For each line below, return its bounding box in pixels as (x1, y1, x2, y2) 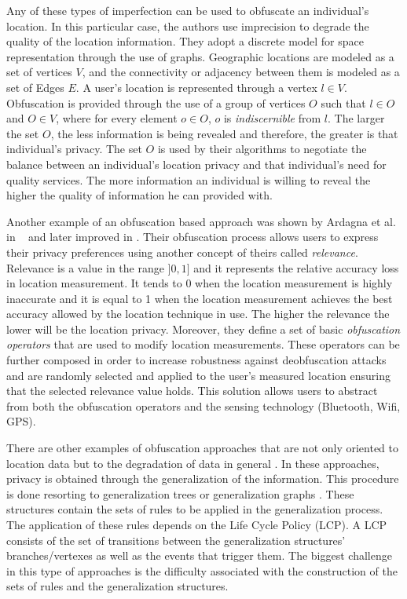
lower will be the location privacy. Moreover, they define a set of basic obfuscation (6, 320, 401, 337)
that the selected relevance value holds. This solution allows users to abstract (6, 382, 378, 399)
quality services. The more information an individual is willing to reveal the (6, 171, 371, 188)
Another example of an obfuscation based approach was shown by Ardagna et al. (6, 213, 396, 229)
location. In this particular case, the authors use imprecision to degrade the (6, 17, 369, 34)
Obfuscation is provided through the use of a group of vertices (6, 94, 306, 111)
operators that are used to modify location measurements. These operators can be (6, 336, 400, 352)
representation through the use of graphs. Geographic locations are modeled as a (6, 48, 394, 64)
